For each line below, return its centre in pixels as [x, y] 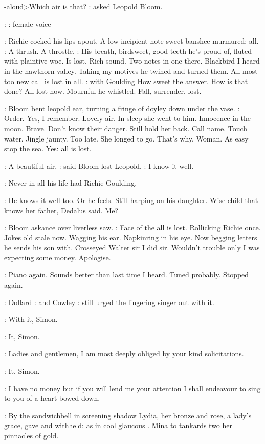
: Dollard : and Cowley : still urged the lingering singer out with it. [109, 302]
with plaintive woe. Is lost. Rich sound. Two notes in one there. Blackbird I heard [132, 61]
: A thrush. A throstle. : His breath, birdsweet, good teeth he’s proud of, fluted [128, 51]
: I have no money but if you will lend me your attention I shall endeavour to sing [132, 388]
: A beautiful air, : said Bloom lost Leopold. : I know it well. [99, 165]
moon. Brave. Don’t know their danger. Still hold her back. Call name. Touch [126, 128]
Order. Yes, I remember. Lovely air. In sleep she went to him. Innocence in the [128, 118]
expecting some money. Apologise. [58, 257]
